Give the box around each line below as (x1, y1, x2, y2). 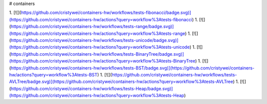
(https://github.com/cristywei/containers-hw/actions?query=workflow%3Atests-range (9, 30, 185, 36)
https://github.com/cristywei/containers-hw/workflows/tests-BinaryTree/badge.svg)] (10, 51, 184, 57)
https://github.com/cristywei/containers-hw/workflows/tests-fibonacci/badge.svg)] (21, 10, 191, 16)
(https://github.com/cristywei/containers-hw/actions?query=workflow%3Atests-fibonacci (9, 16, 192, 22)
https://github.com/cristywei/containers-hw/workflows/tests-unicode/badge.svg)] (10, 37, 179, 43)
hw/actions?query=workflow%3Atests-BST (9, 71, 98, 77)
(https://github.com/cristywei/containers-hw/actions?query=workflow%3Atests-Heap (9, 93, 184, 99)
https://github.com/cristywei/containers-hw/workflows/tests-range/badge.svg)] (10, 24, 174, 30)
